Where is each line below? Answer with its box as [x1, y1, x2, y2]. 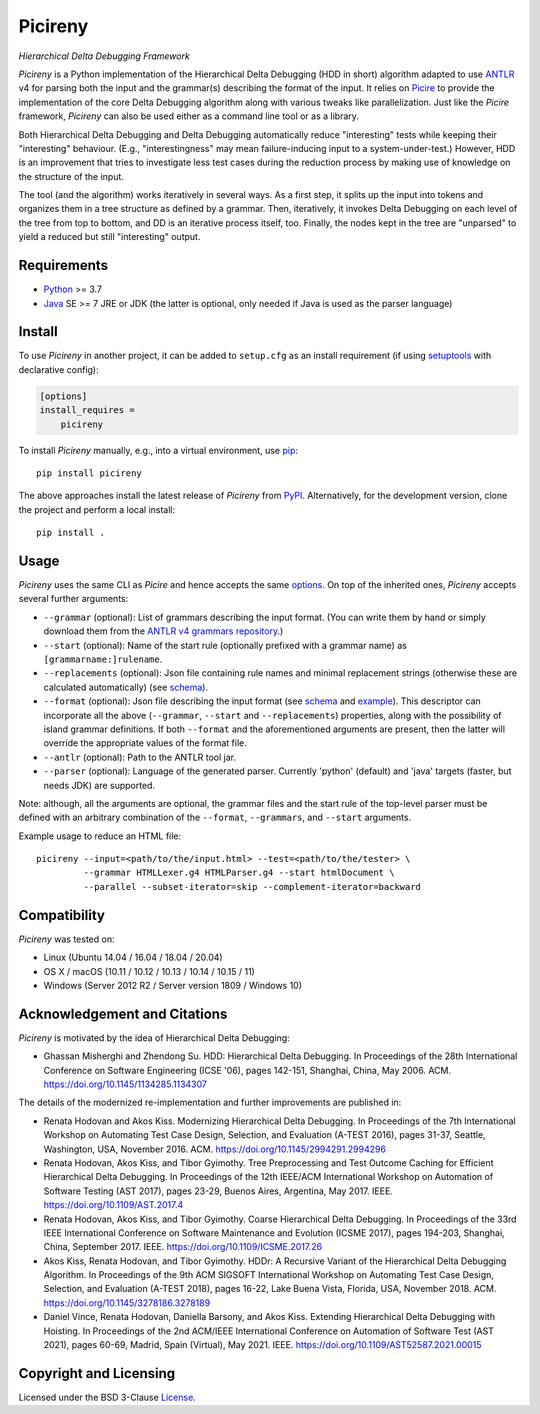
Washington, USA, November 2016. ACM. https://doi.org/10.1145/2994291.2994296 [43, 1143, 387, 1155]
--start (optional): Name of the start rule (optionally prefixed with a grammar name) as [43, 639, 407, 651]
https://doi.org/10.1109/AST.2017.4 [43, 1199, 184, 1211]
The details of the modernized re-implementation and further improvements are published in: [18, 1096, 402, 1109]
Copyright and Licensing [18, 1365, 176, 1382]
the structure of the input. [18, 170, 125, 182]
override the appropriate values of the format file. [43, 737, 247, 749]
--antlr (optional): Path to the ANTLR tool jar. [43, 751, 237, 763]
